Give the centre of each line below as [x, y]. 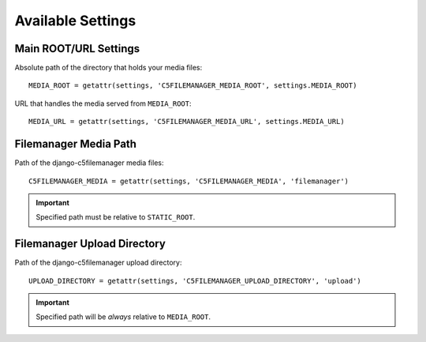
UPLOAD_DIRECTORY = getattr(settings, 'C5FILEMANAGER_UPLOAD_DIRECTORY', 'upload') [195, 281]
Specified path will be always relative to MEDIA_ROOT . [123, 317]
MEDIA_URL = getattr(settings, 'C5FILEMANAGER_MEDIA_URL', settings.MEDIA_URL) [187, 122]
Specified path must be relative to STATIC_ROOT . [116, 217]
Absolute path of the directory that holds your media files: [108, 68]
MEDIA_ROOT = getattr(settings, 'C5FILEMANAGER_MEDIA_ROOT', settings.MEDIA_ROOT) [193, 86]
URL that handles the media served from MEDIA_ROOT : [103, 103]
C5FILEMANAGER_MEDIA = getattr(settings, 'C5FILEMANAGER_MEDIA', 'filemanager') [189, 181]
